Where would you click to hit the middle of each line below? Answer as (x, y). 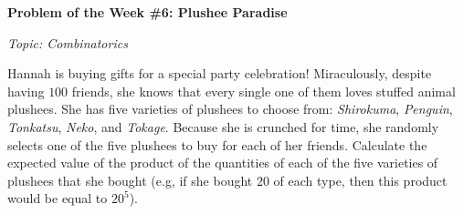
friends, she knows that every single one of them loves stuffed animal (263, 91)
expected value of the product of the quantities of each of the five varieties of (223, 163)
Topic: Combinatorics (68, 42)
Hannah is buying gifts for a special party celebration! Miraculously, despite (220, 73)
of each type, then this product (360, 180)
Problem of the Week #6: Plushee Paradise (147, 12)
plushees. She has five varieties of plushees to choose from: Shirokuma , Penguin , (230, 109)
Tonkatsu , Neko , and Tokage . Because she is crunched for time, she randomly (223, 126)
